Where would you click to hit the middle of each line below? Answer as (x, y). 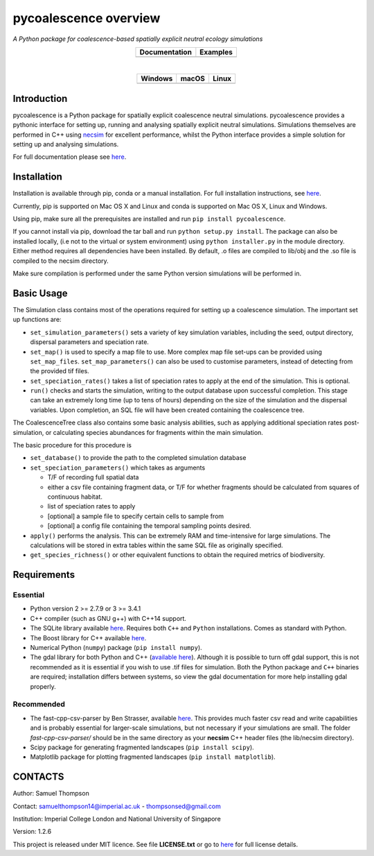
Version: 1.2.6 (32, 832)
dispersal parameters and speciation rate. (89, 342)
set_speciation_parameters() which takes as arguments (118, 468)
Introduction (40, 98)
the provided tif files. (60, 371)
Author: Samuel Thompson (51, 794)
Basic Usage (40, 293)
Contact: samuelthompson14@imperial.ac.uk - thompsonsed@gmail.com (117, 806)
